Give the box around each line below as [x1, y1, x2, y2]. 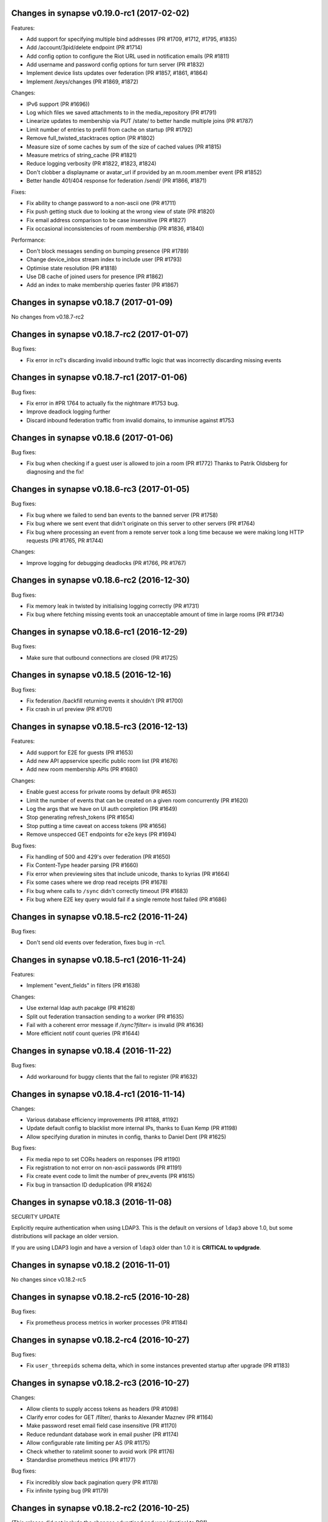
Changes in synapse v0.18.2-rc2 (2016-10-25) [11, 1503, 190, 1513]
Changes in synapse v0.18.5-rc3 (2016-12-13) [11, 721, 188, 732]
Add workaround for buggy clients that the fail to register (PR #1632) [26, 1073, 198, 1080]
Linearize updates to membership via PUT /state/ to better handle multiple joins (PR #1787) [26, 117, 253, 125]
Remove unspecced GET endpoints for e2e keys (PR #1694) [26, 831, 177, 838]
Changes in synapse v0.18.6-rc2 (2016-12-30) [11, 575, 190, 586]
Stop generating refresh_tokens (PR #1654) [26, 813, 135, 821]
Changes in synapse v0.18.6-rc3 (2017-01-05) [11, 484, 190, 494]
